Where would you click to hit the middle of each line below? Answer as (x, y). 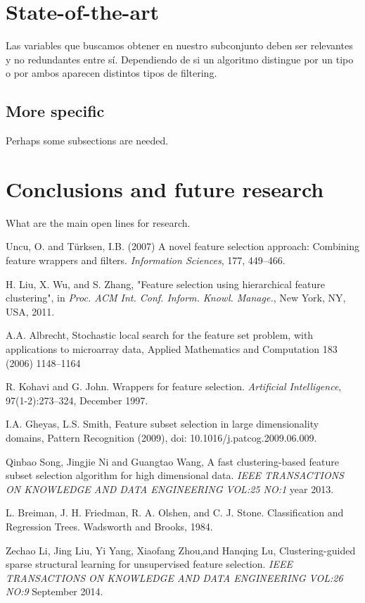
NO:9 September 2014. (55, 591)
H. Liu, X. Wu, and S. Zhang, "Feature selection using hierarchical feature (165, 284)
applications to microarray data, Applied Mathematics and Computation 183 (172, 348)
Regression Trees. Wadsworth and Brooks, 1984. (109, 526)
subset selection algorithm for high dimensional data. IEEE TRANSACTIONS (175, 475)
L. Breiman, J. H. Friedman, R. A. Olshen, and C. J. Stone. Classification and (175, 512)
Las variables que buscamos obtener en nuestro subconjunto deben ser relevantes (179, 45)
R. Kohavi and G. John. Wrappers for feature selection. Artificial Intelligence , (174, 386)
